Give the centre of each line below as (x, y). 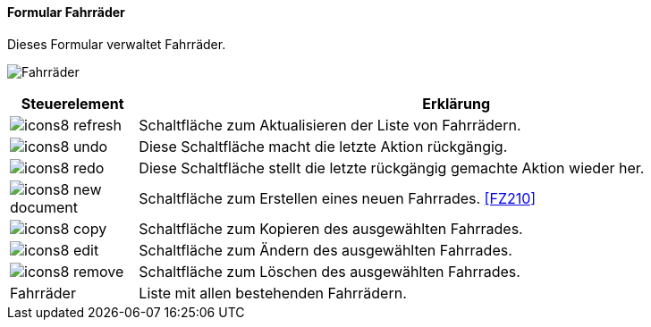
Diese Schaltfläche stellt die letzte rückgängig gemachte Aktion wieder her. (392, 168)
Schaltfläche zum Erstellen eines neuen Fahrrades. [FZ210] (338, 198)
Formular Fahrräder (66, 12)
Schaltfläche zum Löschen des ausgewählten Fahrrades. (330, 271)
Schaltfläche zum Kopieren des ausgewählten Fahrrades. (331, 228)
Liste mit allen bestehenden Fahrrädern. (273, 293)
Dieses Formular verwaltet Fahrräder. (117, 44)
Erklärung (457, 103)
